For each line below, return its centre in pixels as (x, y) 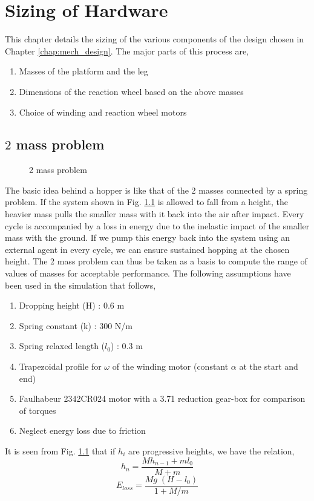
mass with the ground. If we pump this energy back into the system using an (148, 237)
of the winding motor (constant (170, 366)
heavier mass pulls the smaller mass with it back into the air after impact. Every (155, 214)
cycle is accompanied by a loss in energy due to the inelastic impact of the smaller (157, 225)
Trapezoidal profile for (60, 366)
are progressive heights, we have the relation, (211, 450)
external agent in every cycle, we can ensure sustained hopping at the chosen (147, 249)
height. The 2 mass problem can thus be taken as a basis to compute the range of (156, 261)
